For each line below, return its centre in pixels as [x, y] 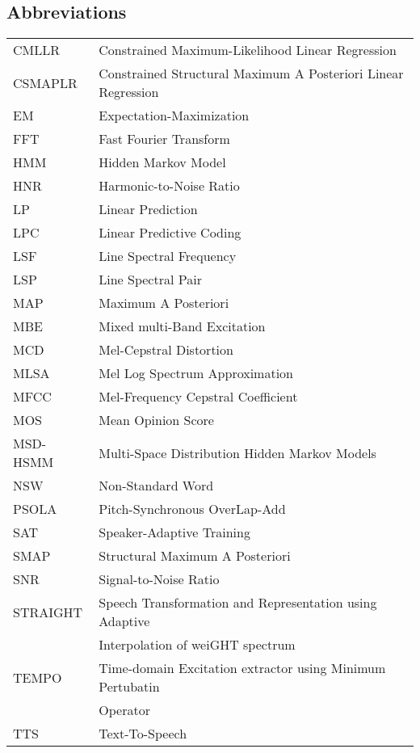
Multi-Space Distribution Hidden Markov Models [237, 452]
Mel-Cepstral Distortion [166, 350]
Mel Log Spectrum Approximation [196, 373]
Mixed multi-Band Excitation [182, 326]
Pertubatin [129, 687]
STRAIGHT [48, 612]
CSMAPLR [45, 82]
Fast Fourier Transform [164, 139]
